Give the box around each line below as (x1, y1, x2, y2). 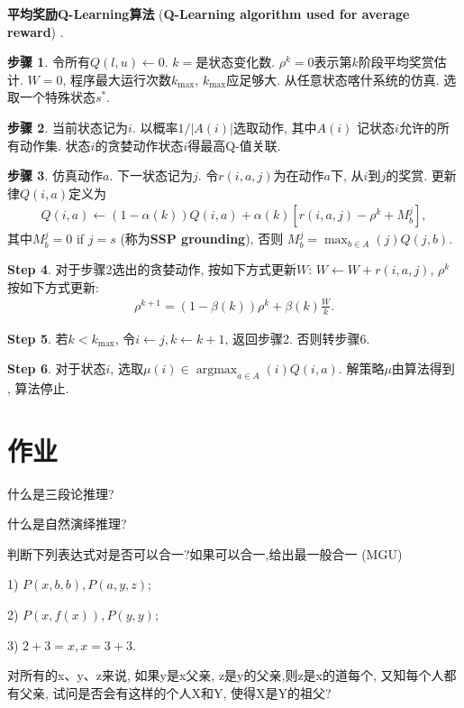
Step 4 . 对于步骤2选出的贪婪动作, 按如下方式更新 (7, 259, 297, 278)
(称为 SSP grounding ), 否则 (120, 229, 284, 248)
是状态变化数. (196, 52, 276, 71)
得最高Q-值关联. (187, 135, 281, 154)
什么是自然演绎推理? (7, 514, 127, 533)
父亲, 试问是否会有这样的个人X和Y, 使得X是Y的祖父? (19, 683, 332, 702)
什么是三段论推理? (7, 483, 114, 502)
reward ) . (7, 22, 64, 41)
